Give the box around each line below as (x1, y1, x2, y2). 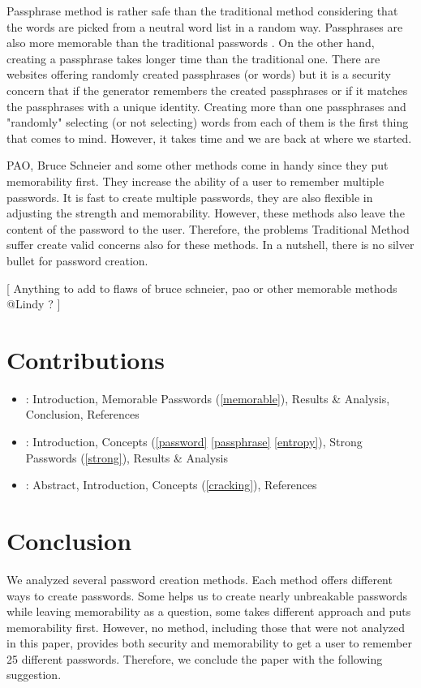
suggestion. (6, 666, 62, 683)
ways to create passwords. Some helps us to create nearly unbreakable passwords (6, 587, 407, 604)
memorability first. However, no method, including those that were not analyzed (6, 618, 406, 635)
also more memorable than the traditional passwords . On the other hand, (6, 34, 375, 51)
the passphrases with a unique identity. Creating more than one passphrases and (6, 97, 406, 114)
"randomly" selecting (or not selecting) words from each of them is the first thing (6, 114, 409, 131)
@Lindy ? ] (6, 295, 61, 312)
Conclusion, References (25, 406, 140, 423)
